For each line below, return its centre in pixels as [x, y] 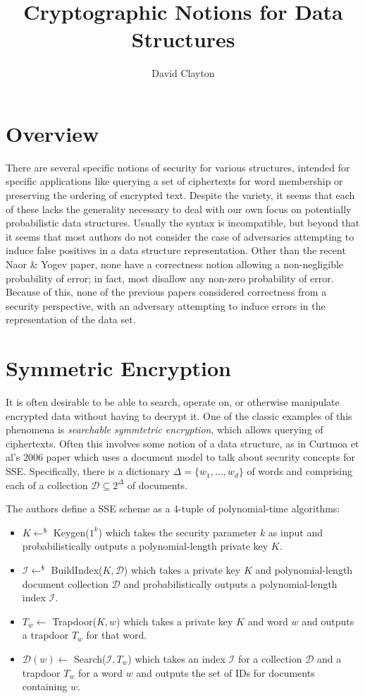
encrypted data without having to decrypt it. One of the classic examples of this [179, 415]
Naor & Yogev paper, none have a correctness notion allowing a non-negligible [175, 264]
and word [268, 621]
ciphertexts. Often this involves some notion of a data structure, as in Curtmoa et [182, 443]
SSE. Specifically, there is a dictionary [88, 471]
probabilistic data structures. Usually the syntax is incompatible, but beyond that [183, 223]
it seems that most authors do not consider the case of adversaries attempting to [180, 236]
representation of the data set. [71, 319]
